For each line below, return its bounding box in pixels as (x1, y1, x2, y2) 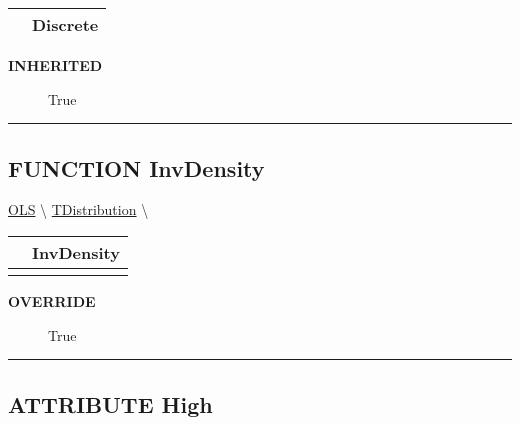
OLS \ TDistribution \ (8, 199, 149, 220)
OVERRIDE (8, 290, 96, 311)
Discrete (32, 13, 99, 36)
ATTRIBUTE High (8, 388, 213, 419)
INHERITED (8, 55, 103, 75)
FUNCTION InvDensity (8, 152, 265, 183)
